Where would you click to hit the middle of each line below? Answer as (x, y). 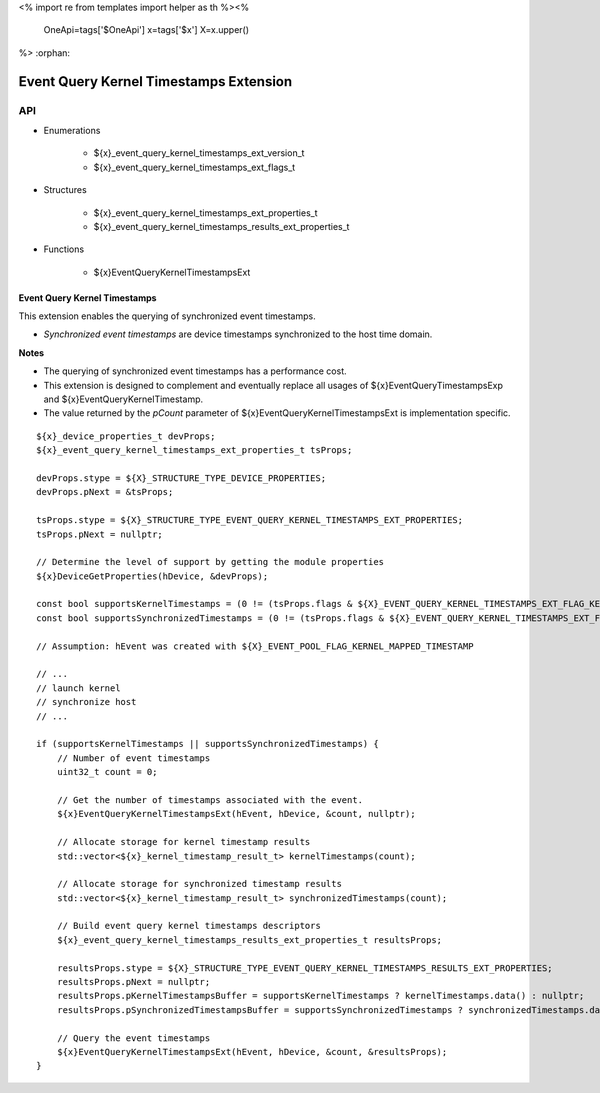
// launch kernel (78, 688)
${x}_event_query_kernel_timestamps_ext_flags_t (194, 167)
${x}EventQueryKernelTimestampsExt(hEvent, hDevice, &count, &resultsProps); (252, 1051)
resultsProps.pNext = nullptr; (133, 982)
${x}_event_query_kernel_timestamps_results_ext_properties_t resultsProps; (249, 939)
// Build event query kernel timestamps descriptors (189, 926)
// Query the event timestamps (133, 1038)
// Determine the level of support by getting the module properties (210, 562)
